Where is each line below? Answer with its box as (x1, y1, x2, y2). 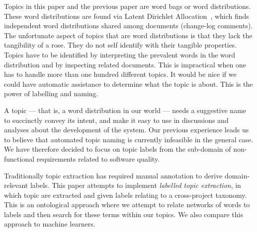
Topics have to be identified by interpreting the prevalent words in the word (4, 49, 236, 59)
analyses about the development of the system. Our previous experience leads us (4, 124, 249, 135)
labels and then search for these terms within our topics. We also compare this (4, 209, 243, 219)
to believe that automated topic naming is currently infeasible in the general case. (4, 134, 254, 144)
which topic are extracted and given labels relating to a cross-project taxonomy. (4, 189, 247, 200)
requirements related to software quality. (36, 153, 160, 164)
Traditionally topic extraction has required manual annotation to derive (4, 170, 223, 180)
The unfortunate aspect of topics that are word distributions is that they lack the (4, 30, 253, 40)
